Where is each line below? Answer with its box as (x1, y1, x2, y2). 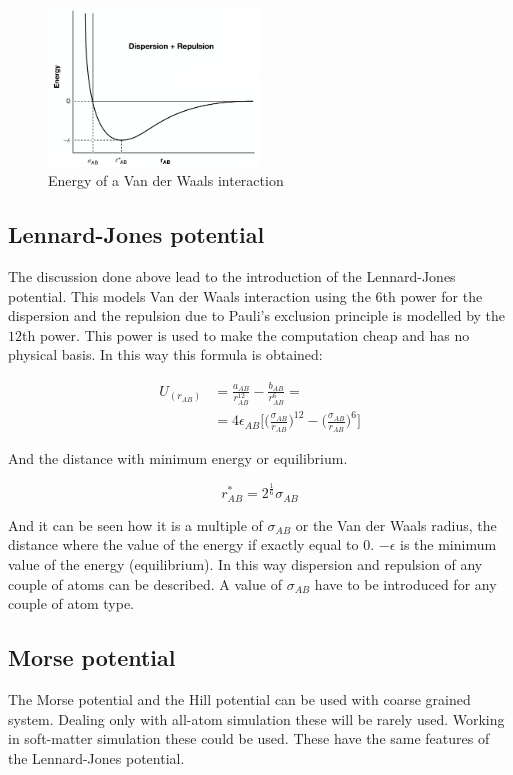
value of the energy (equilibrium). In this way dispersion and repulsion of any (8, 553, 483, 574)
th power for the (382, 285, 483, 306)
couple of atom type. (8, 593, 134, 614)
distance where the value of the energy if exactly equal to (8, 534, 359, 555)
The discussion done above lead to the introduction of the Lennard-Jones (8, 266, 456, 286)
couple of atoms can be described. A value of (8, 573, 282, 594)
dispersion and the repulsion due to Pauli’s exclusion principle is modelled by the (8, 305, 506, 326)
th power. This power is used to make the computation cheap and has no (22, 324, 470, 345)
